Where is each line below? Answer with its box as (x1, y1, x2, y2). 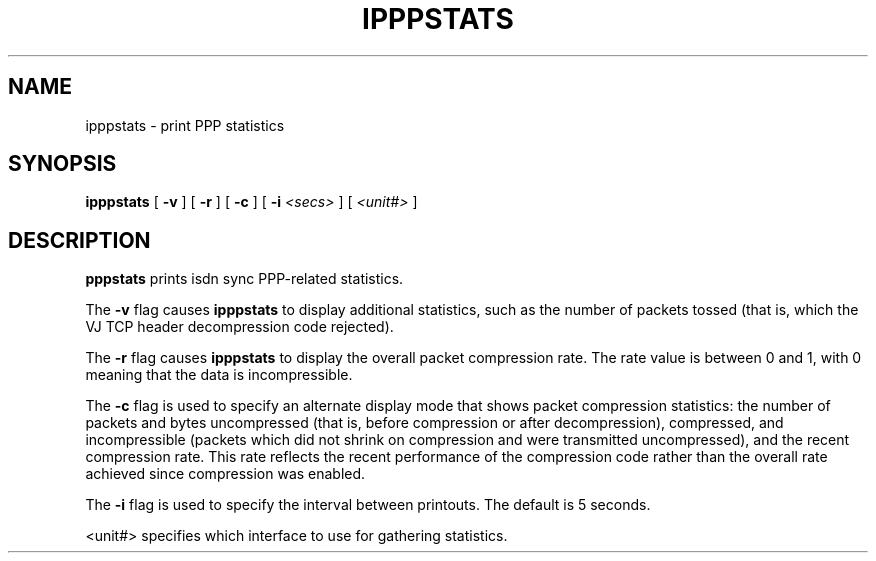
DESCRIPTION (8, 227, 151, 253)
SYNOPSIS (8, 151, 117, 177)
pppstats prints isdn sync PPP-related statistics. (85, 270, 404, 288)
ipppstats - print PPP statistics (85, 116, 285, 134)
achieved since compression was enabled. (85, 465, 366, 483)
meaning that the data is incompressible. (85, 366, 353, 384)
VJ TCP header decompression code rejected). (85, 318, 394, 336)
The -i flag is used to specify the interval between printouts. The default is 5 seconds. (85, 496, 651, 514)
